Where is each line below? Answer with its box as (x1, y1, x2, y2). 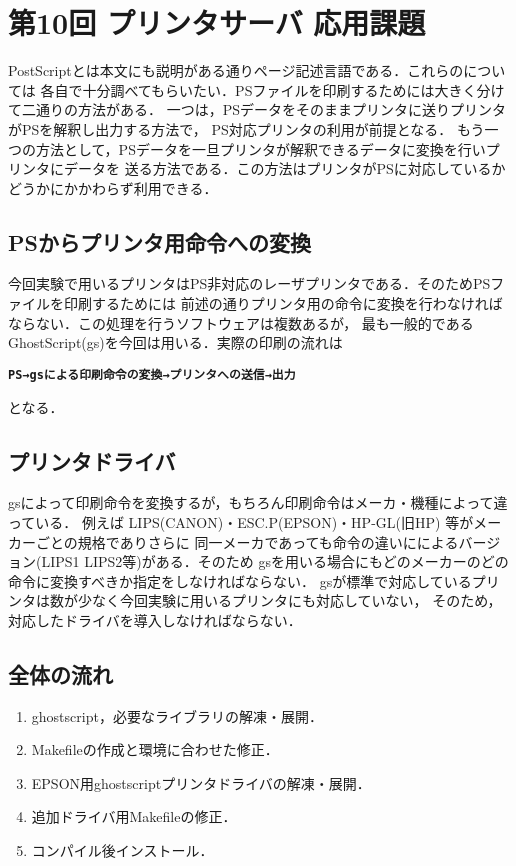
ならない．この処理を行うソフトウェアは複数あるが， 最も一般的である (8, 312, 474, 333)
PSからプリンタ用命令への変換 (8, 226, 311, 257)
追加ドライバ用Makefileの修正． (31, 806, 237, 827)
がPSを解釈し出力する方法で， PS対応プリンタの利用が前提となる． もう (8, 118, 485, 139)
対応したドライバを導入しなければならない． (8, 609, 302, 630)
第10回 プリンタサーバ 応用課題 (8, 2, 426, 43)
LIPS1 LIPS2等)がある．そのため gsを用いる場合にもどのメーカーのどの (41, 551, 509, 572)
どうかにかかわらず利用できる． (8, 177, 218, 198)
